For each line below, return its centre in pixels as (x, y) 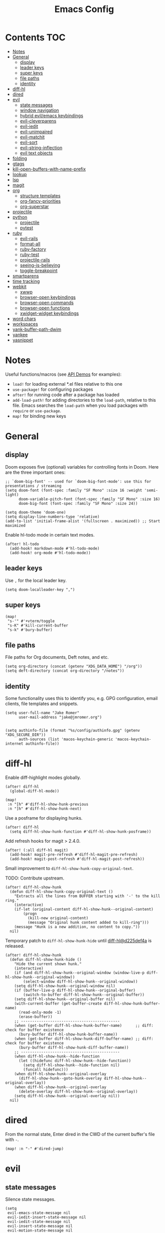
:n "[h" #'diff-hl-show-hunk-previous (48, 805)
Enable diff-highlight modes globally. (43, 777)
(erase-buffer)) (35, 1017)
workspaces (25, 324)
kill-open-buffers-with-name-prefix (49, 169)
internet (14, 744)
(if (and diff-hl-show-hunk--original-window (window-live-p (79, 973)
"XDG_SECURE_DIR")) (26, 735)
